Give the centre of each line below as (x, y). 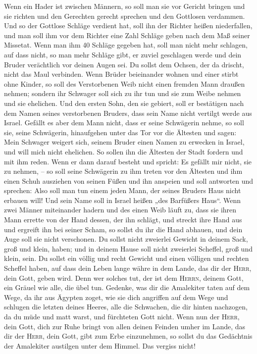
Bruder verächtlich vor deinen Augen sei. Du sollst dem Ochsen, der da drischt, (124, 64)
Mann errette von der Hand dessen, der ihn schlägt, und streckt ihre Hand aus (123, 220)
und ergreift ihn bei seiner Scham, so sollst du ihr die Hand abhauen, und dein (123, 229)
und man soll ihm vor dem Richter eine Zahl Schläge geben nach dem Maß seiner (127, 35)
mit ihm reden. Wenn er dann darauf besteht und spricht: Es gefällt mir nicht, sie (128, 161)
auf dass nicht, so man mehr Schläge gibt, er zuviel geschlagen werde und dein (123, 54)
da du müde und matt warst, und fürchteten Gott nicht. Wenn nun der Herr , (122, 316)
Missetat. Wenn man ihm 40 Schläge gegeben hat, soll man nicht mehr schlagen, (126, 45)
